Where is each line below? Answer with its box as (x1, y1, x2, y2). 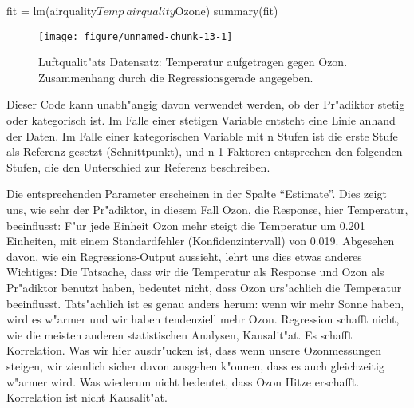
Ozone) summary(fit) (175, 2, 278, 18)
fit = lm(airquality (6, 2, 97, 18)
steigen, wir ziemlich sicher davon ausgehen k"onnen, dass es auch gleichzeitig (6, 357, 384, 374)
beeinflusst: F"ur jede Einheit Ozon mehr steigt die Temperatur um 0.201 (6, 216, 365, 233)
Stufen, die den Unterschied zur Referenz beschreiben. (6, 158, 270, 175)
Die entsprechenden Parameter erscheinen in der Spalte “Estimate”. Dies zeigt (6, 185, 387, 202)
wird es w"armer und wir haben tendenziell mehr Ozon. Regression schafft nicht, (6, 311, 400, 327)
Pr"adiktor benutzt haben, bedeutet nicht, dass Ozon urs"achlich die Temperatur (6, 279, 402, 295)
